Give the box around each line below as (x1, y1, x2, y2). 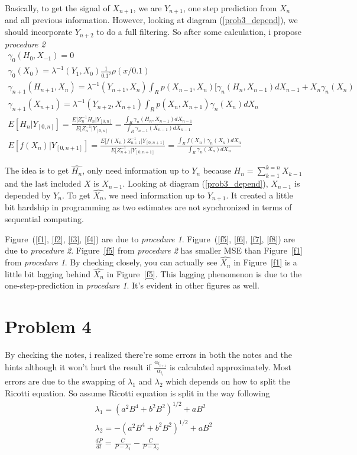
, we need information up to (103, 189, 205, 201)
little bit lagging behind (5, 267, 91, 280)
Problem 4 (5, 314, 92, 338)
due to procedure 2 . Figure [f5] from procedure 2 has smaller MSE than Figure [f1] (5, 244, 303, 257)
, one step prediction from (183, 2, 277, 14)
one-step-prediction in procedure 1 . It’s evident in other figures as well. (5, 279, 259, 291)
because (203, 164, 231, 177)
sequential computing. (5, 213, 84, 225)
